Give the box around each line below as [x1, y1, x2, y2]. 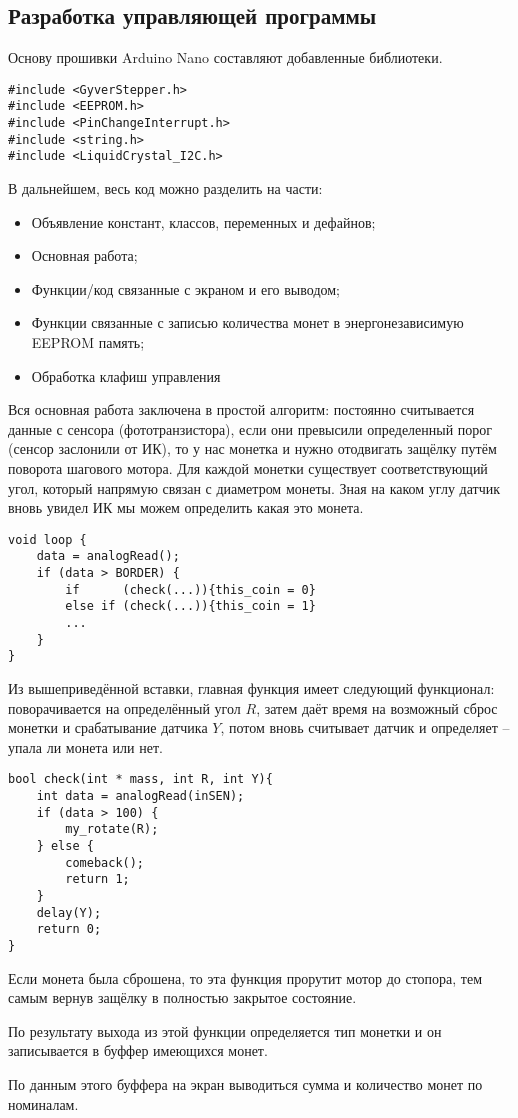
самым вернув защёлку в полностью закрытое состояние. [8, 987, 357, 1008]
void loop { [8, 532, 87, 547]
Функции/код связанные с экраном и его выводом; [31, 278, 340, 299]
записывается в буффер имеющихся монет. [8, 1040, 268, 1061]
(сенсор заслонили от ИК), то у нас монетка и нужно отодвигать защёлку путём [8, 438, 497, 459]
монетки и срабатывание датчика [8, 717, 208, 738]
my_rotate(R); [65, 822, 159, 837]
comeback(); [65, 855, 145, 870]
